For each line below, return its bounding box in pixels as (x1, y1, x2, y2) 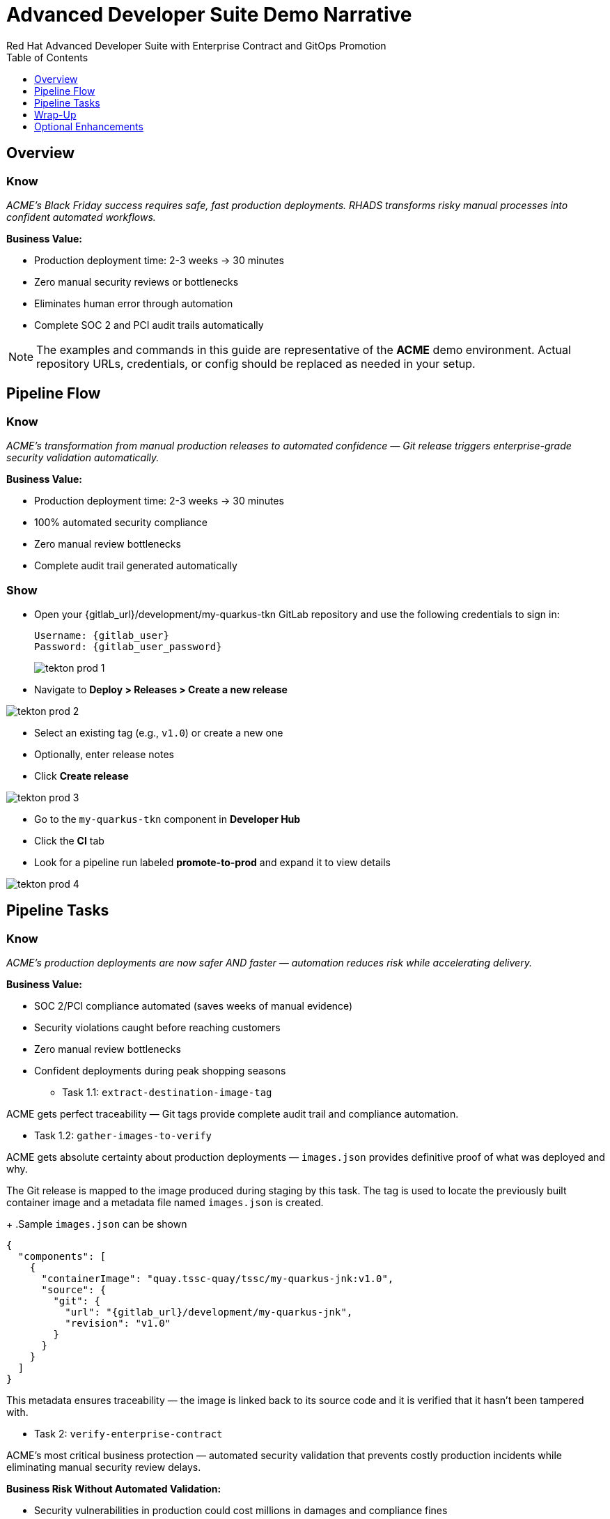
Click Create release (34, 769, 129, 782)
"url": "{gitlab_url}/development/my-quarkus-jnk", (65, 1306, 353, 1318)
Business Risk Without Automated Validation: (6, 1483, 221, 1495)
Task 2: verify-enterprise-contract (34, 1428, 223, 1440)
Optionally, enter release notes (34, 748, 174, 760)
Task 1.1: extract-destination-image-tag (62, 1086, 272, 1099)
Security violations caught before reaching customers (34, 1021, 281, 1034)
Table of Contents (6, 51, 88, 63)
